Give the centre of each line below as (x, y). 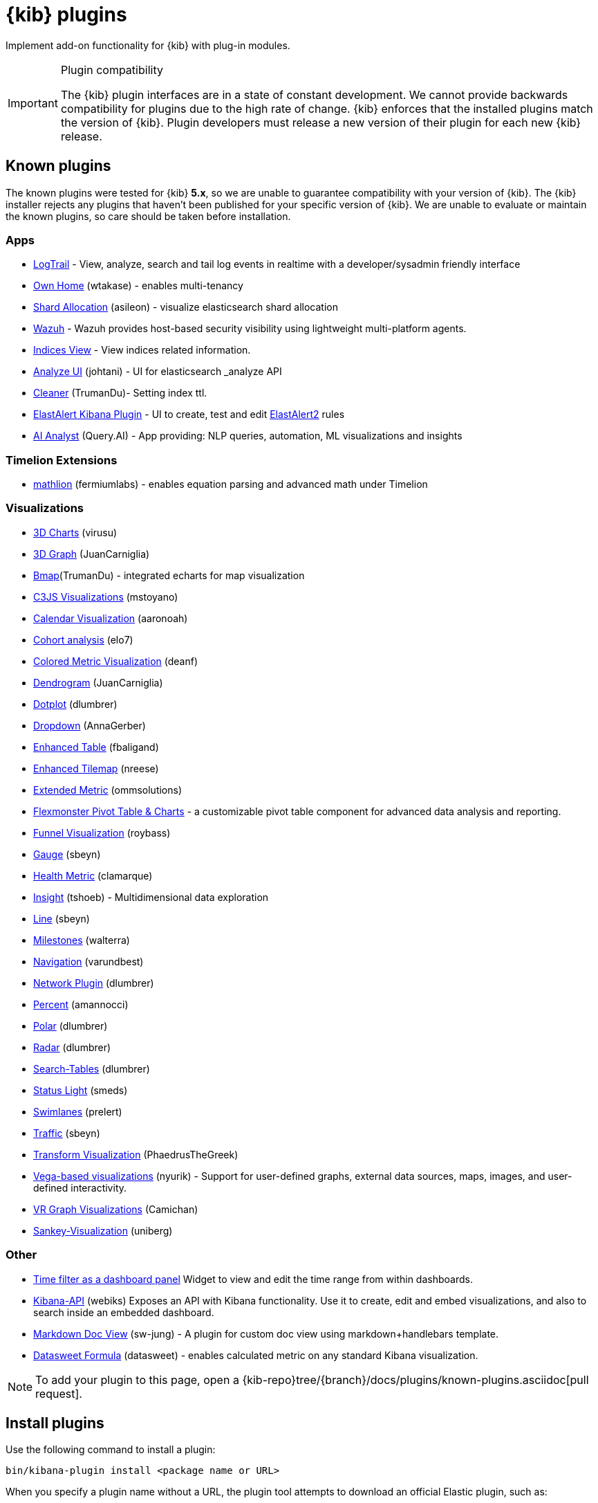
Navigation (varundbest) (88, 961)
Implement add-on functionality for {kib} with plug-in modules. (148, 45)
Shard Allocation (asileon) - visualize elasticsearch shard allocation (186, 307)
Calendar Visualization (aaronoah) (111, 618)
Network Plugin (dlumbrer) (94, 983)
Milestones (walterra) (82, 940)
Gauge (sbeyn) (67, 854)
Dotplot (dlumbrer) (75, 704)
